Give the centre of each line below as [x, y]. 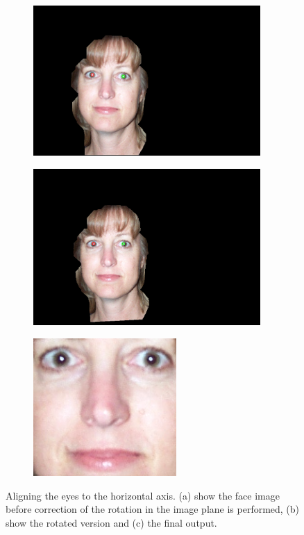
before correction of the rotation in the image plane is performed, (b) [153, 509]
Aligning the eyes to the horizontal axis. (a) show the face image [143, 495]
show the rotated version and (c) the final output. [111, 522]
